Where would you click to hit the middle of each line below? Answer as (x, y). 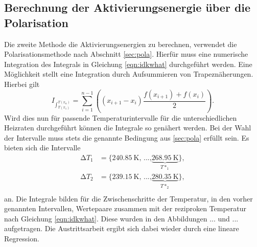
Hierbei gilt (22, 84)
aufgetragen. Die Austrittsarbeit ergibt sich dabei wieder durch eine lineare (122, 228)
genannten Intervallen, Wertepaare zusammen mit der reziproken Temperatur (125, 208)
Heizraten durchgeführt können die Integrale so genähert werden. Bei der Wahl (128, 128)
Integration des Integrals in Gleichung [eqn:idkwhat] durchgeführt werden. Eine (128, 64)
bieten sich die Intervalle (42, 148)
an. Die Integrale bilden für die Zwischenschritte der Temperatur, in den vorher (128, 198)
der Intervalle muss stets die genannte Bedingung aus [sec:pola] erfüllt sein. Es (127, 137)
